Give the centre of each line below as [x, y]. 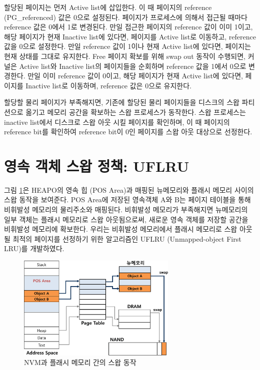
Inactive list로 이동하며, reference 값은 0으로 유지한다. [108, 85]
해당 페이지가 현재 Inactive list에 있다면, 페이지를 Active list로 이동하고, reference [130, 36]
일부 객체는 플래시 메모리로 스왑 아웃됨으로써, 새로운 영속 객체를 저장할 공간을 [126, 219]
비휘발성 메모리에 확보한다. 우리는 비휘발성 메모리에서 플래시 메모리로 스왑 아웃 [128, 229]
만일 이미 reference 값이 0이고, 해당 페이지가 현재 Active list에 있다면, [135, 76]
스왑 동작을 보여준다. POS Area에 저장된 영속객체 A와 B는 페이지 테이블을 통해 [127, 199]
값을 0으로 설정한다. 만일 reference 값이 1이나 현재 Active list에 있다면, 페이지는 [127, 46]
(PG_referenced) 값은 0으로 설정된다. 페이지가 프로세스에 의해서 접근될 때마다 [126, 17]
